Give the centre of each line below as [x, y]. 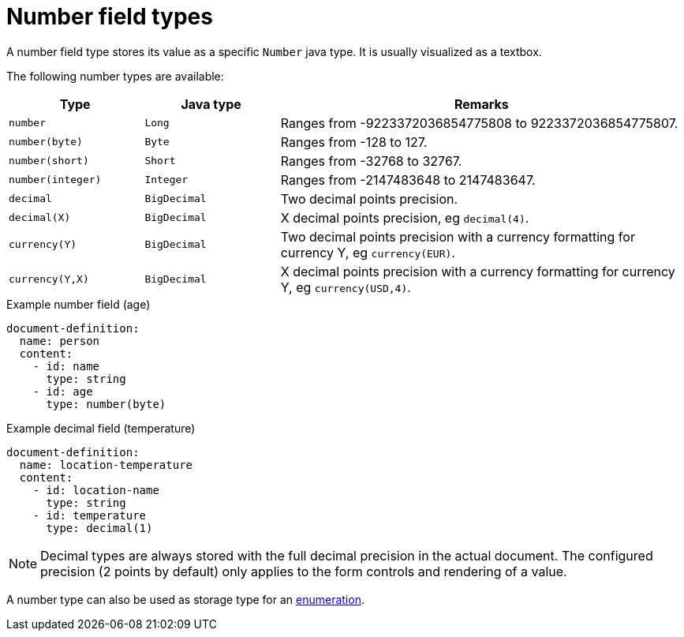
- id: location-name [96, 490]
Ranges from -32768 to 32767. [371, 161]
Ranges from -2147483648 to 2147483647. [408, 180]
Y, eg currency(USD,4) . [346, 287]
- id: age [63, 391]
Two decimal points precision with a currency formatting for [458, 236]
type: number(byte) [106, 404]
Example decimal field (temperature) [101, 428]
